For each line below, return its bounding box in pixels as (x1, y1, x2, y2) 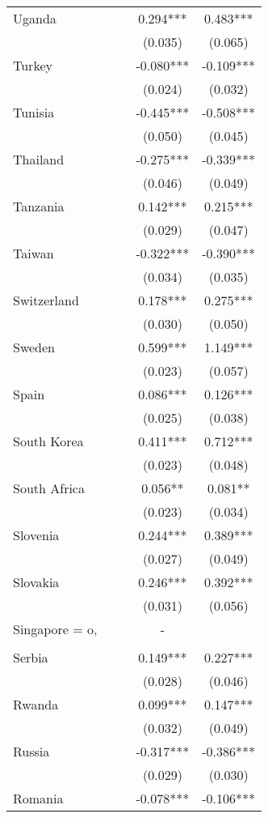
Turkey (13, 56, 52, 75)
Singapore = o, (13, 620, 98, 638)
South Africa (13, 479, 85, 497)
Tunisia (13, 103, 55, 121)
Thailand (13, 150, 65, 168)
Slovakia (13, 573, 60, 591)
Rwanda (13, 695, 59, 714)
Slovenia (13, 526, 60, 544)
